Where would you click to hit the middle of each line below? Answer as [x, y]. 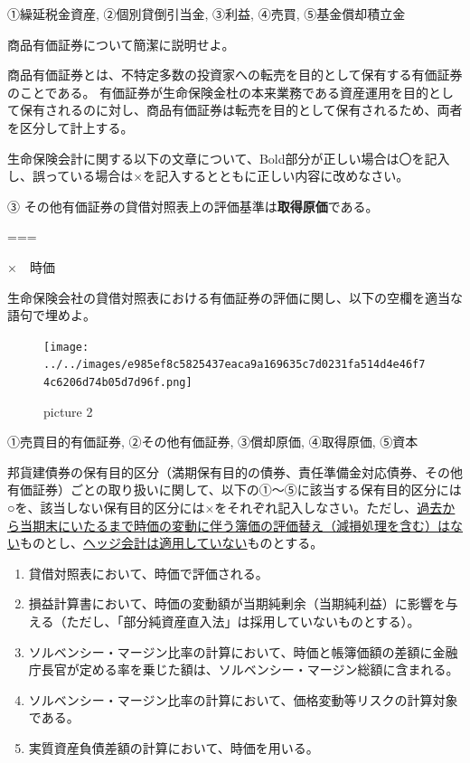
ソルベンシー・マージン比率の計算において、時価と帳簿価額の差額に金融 [243, 651]
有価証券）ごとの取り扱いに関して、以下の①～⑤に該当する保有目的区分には [235, 490]
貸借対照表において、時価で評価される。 [148, 573]
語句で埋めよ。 [52, 315]
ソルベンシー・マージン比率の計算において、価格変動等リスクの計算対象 [243, 699]
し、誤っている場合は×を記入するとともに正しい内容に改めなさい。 [208, 176]
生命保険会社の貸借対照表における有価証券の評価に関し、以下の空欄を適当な [235, 297]
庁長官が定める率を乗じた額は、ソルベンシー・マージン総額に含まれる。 [244, 669]
